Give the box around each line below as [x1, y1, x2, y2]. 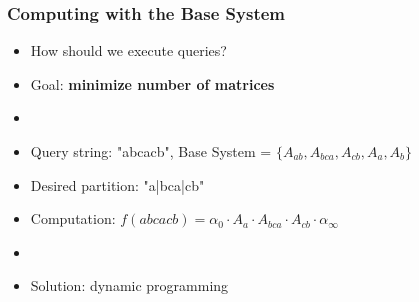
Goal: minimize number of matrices [30, 73, 275, 94]
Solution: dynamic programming [30, 275, 229, 296]
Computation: [30, 208, 116, 229]
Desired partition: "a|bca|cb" [30, 174, 205, 195]
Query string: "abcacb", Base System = [30, 141, 272, 161]
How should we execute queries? [30, 40, 227, 61]
